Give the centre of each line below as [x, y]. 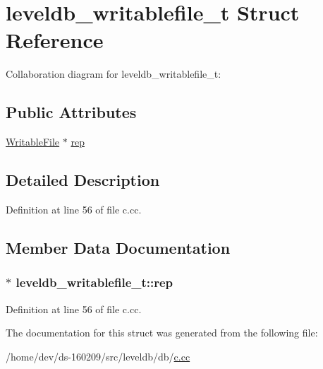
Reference [55, 40]
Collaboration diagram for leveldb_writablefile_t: [114, 74]
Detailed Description [83, 180]
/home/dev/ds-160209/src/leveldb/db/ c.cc [98, 356]
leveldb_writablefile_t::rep [95, 282]
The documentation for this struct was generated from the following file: [162, 333]
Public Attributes [71, 112]
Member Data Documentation [118, 247]
